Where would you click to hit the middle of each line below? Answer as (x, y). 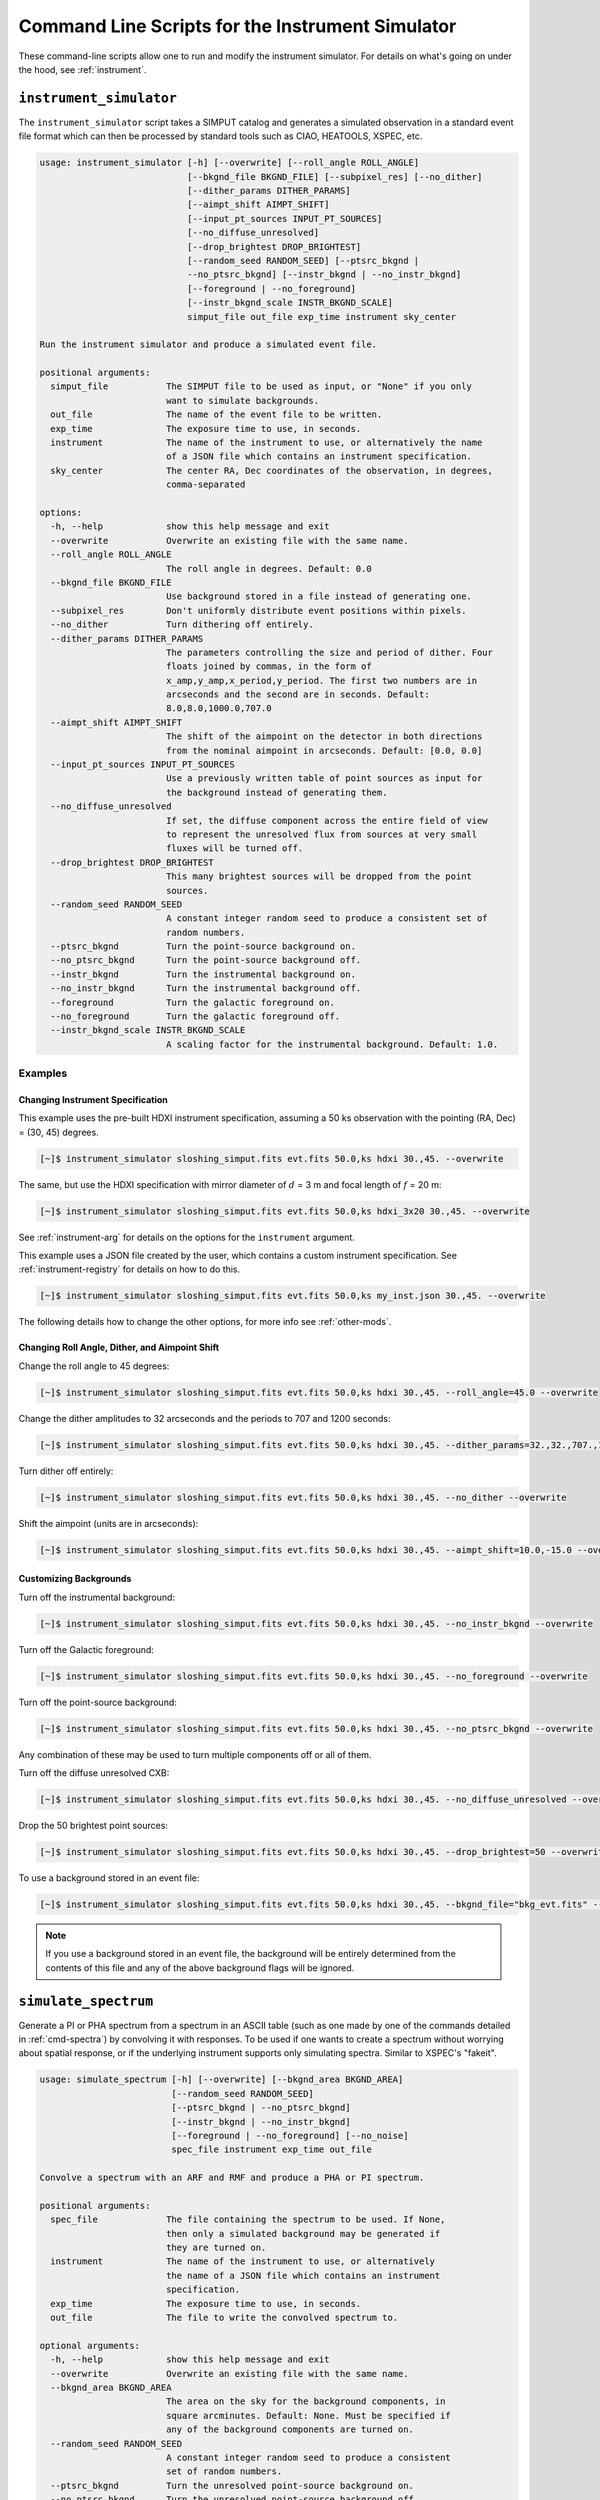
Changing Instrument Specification (93, 1099)
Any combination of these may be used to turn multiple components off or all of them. (195, 1754)
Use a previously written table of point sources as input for (324, 778)
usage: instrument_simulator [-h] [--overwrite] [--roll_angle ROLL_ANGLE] (229, 163)
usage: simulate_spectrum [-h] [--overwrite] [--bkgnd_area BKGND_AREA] (221, 2079)
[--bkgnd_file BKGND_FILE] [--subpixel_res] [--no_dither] (334, 176)
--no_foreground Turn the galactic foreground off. (195, 1016)
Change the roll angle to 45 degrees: (94, 1366)
